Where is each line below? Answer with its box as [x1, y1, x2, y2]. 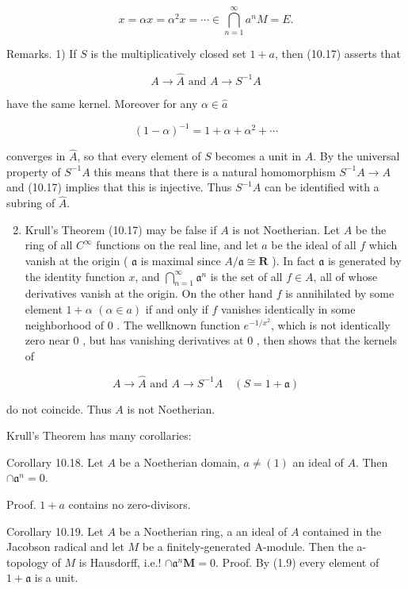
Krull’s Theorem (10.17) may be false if [25, 221, 217, 237]
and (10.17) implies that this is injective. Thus [6, 179, 232, 195]
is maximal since [140, 252, 221, 269]
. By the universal [313, 148, 400, 164]
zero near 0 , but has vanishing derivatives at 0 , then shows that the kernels [25, 332, 397, 348]
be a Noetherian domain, [119, 453, 240, 470]
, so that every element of [77, 148, 201, 164]
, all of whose [313, 268, 378, 284]
